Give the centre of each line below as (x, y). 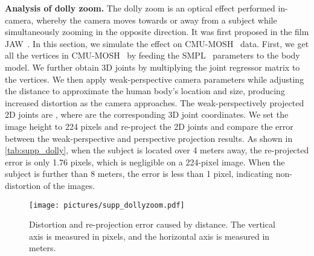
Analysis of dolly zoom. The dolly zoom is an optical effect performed (140, 8)
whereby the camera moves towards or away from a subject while (157, 20)
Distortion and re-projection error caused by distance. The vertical (152, 224)
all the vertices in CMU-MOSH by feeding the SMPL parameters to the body (152, 55)
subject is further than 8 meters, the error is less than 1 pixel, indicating (139, 174)
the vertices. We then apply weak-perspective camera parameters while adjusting (155, 79)
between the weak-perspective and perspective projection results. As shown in (149, 138)
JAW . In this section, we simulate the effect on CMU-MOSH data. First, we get (157, 43)
